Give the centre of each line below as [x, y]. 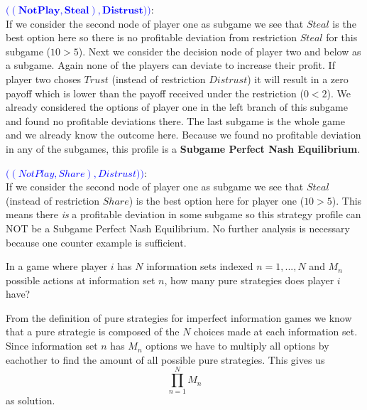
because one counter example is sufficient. [96, 242]
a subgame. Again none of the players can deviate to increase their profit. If [170, 65]
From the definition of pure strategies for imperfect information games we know [179, 317]
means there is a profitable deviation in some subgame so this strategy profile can [183, 214]
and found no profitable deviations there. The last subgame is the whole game [175, 120]
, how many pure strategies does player [249, 280]
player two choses [43, 79]
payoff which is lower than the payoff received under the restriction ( [155, 93]
